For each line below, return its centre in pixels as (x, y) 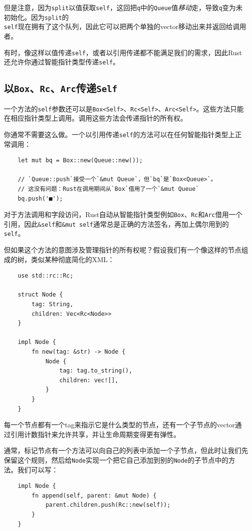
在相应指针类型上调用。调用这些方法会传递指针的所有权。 (95, 118)
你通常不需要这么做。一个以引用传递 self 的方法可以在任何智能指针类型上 (119, 134)
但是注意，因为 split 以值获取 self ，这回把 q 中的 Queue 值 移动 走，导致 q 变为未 (123, 7)
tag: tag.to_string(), (96, 371)
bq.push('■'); (40, 198)
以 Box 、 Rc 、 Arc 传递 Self (61, 88)
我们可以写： (38, 469)
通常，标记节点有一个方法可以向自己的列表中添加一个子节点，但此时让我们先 (126, 450)
